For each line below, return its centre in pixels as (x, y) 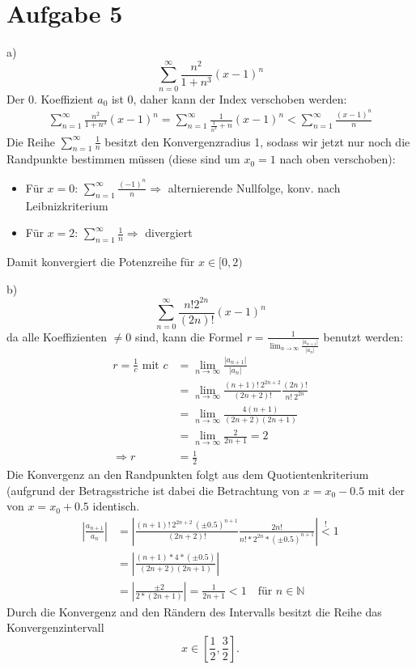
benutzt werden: (363, 336)
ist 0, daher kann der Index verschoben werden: (229, 98)
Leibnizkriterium (67, 205)
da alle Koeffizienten (57, 336)
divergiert (169, 233)
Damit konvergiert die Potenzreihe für (101, 262)
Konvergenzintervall (55, 627)
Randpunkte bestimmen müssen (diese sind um (123, 159)
